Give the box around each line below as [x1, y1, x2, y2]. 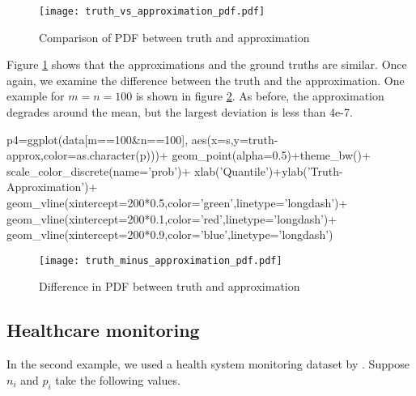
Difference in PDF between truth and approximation [39, 278, 300, 295]
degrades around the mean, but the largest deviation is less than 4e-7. [6, 104, 353, 121]
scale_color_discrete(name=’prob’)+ [6, 162, 191, 179]
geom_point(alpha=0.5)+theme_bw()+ [172, 147, 371, 164]
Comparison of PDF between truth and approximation [39, 28, 310, 45]
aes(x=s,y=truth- [191, 130, 278, 147]
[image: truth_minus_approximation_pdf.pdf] [39, 254, 282, 266]
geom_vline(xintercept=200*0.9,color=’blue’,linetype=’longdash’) [6, 226, 333, 243]
